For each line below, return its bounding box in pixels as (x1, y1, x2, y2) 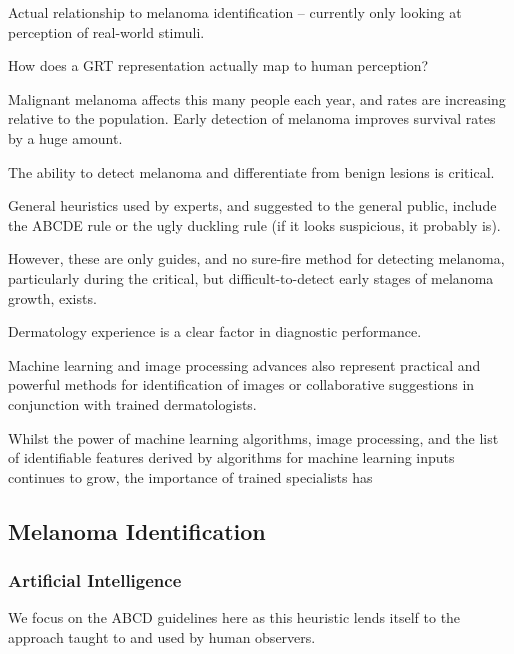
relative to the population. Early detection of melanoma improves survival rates (8, 108, 496, 129)
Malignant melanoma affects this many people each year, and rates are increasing (8, 88, 506, 109)
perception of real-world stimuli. (8, 21, 205, 42)
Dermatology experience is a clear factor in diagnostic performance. (8, 321, 422, 342)
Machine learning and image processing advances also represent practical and (8, 354, 481, 375)
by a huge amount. (8, 127, 123, 148)
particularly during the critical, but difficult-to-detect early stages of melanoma (8, 267, 494, 288)
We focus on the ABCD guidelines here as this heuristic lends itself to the (8, 607, 461, 628)
